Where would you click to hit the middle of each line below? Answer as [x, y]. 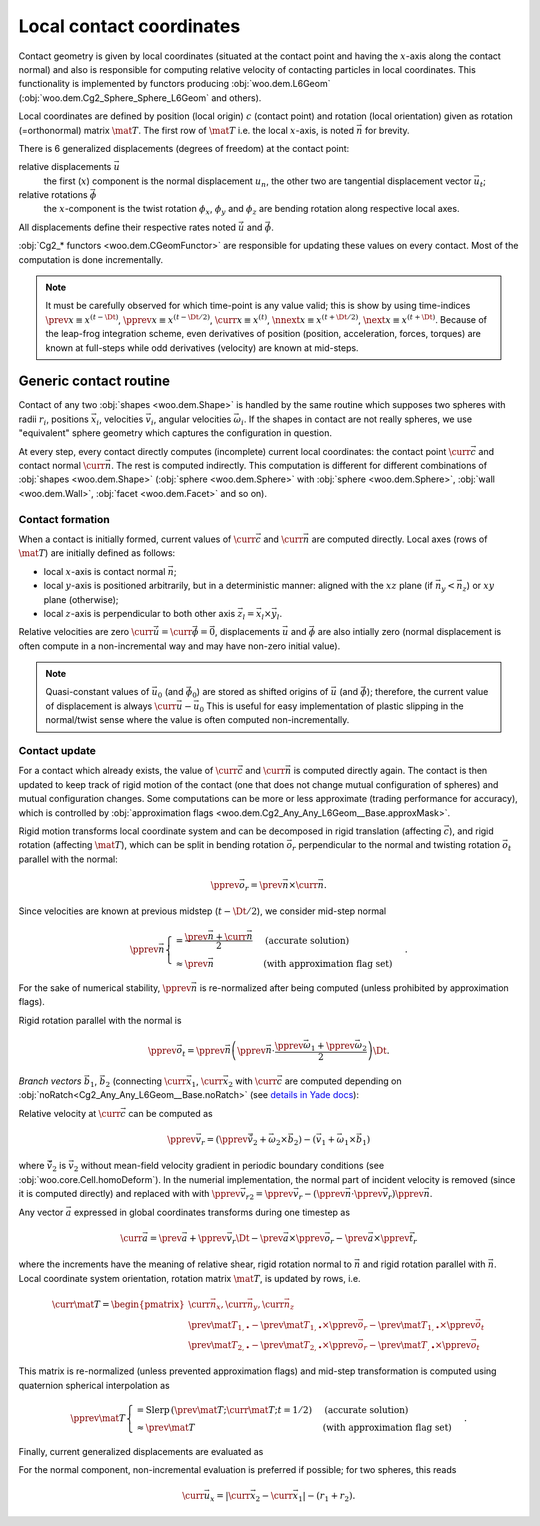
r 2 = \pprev [269, 1195]
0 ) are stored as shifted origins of [260, 693]
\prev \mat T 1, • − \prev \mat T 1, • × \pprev [273, 1326]
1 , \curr [207, 1082]
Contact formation [64, 519]
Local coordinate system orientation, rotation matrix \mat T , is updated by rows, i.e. [189, 1278]
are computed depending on [343, 1081]
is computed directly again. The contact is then [390, 771]
